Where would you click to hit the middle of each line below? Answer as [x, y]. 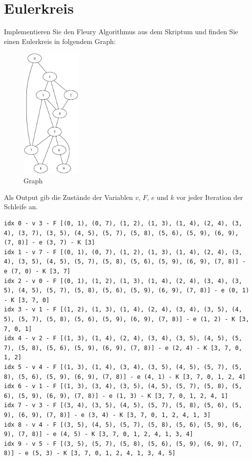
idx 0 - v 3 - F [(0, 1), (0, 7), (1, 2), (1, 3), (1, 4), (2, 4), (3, [123, 224]
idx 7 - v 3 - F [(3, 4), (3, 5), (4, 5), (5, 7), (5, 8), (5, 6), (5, [123, 405]
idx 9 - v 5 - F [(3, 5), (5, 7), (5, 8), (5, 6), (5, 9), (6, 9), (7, [123, 444]
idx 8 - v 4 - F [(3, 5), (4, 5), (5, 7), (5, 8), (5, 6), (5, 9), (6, [123, 425]
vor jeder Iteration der [210, 197]
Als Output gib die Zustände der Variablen [69, 197]
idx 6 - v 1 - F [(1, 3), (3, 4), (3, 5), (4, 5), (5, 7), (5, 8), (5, [123, 386]
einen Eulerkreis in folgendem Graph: [60, 41]
